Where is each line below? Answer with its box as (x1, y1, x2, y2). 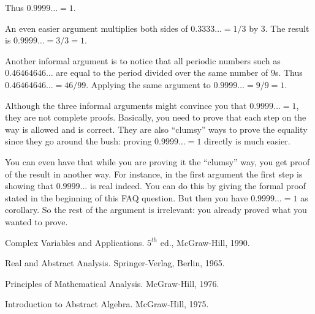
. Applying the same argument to (86, 78, 211, 91)
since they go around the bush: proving (5, 135, 152, 148)
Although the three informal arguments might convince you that (5, 99, 247, 111)
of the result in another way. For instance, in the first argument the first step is (5, 167, 303, 180)
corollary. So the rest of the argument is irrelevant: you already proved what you (5, 203, 307, 216)
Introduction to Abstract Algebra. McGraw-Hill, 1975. (5, 297, 209, 310)
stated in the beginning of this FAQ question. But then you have (5, 191, 248, 204)
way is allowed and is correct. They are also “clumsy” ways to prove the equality (5, 122, 308, 135)
